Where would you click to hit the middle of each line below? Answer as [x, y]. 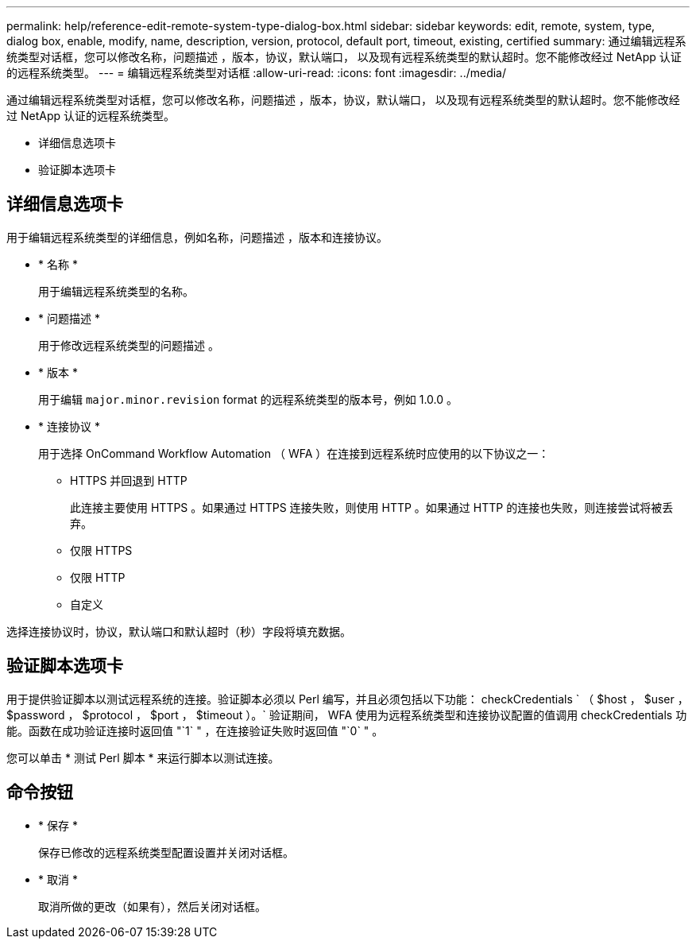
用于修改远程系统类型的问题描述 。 [129, 345]
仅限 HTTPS [101, 550]
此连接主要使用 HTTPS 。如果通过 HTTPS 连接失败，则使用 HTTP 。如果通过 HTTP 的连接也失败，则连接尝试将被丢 [372, 507]
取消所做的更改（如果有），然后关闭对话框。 [152, 906]
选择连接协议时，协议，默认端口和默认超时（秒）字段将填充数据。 [179, 631]
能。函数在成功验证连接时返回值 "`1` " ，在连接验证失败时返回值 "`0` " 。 [195, 730]
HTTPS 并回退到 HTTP [129, 480]
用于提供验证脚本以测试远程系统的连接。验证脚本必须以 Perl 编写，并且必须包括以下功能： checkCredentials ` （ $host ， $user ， [348, 699]
